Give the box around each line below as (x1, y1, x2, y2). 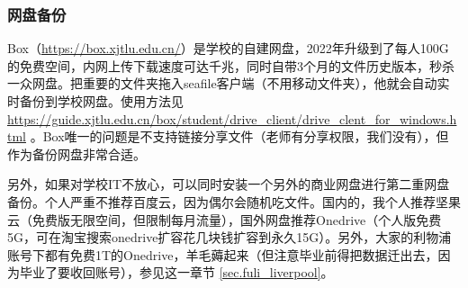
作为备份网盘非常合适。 (7, 144, 146, 163)
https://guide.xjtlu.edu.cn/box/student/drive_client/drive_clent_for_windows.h (7, 109, 457, 128)
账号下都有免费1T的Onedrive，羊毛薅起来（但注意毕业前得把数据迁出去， (7, 245, 438, 264)
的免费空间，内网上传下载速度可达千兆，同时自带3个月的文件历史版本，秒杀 (7, 56, 454, 75)
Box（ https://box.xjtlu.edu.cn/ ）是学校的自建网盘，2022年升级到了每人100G (7, 39, 449, 58)
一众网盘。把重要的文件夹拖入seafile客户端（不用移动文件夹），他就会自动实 (7, 74, 450, 93)
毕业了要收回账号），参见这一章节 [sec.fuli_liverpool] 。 (19, 263, 334, 282)
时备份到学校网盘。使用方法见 (7, 92, 184, 110)
